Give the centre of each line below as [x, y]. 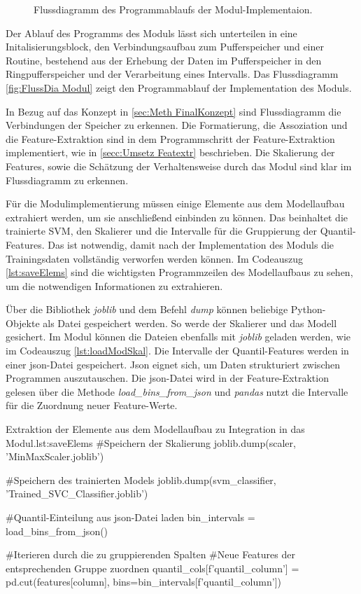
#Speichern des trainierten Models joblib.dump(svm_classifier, [141, 479]
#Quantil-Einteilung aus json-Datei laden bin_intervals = [130, 517]
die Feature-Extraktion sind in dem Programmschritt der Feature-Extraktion [170, 138]
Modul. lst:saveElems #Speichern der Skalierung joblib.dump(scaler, [151, 442]
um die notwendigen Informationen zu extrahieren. [114, 285]
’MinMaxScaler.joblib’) [55, 456]
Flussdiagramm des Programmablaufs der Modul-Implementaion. [173, 9]
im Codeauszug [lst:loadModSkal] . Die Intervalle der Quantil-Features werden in [177, 351]
